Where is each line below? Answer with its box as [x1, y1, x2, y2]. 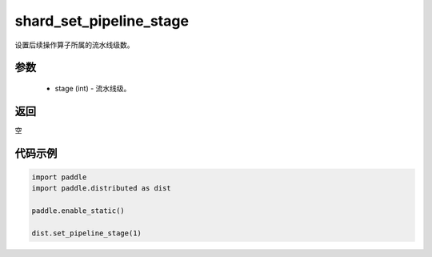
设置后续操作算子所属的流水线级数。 [14, 40, 134, 50]
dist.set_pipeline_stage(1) [31, 228, 142, 238]
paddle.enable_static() [31, 207, 126, 215]
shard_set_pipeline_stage [14, 12, 190, 30]
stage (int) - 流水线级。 [54, 83, 131, 93]
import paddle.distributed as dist [31, 184, 171, 193]
